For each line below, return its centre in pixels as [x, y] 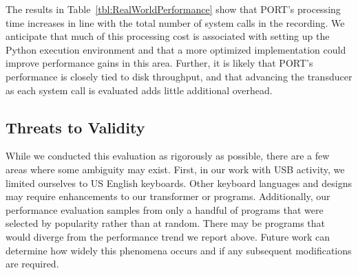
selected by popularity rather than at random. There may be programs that [166, 223]
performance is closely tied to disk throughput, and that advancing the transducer [179, 76]
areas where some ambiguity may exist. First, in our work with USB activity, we [175, 169]
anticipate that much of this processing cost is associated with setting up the [168, 36]
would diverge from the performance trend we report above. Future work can [168, 236]
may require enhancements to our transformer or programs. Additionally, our [168, 196]
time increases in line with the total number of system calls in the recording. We [175, 22]
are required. [32, 264]
